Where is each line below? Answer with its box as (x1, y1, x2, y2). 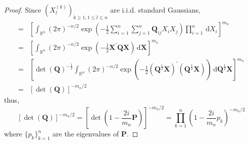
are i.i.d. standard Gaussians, (110, 5, 201, 15)
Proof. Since (4, 5, 41, 15)
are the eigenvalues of (53, 128, 119, 139)
